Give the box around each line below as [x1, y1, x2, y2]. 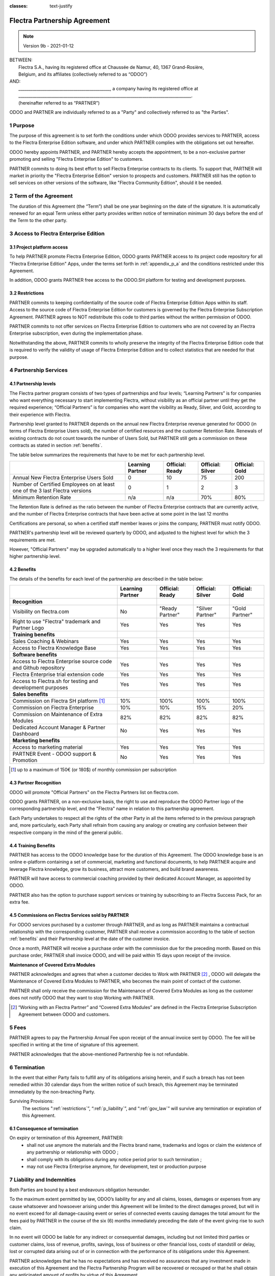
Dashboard [12, 730, 39, 738]
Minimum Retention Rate [12, 494, 71, 501]
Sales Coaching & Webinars [12, 638, 79, 645]
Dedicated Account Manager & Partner [12, 724, 105, 731]
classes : [9, 3, 28, 9]
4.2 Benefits [9, 567, 36, 573]
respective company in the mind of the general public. [9, 829, 123, 836]
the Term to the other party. [9, 217, 68, 224]
